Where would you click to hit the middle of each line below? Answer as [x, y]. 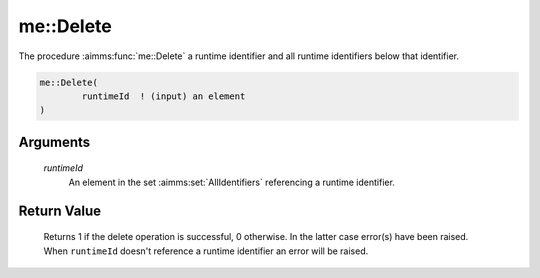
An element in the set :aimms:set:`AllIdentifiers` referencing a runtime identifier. [231, 182]
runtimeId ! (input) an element [163, 96]
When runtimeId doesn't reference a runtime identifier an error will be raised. [206, 251]
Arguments [54, 141]
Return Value [60, 210]
